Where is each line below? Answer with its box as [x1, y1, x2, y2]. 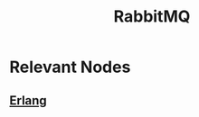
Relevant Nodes [9, 57, 131, 77]
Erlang [9, 93, 47, 108]
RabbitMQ [113, 6, 191, 27]
